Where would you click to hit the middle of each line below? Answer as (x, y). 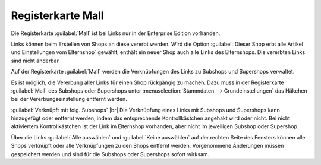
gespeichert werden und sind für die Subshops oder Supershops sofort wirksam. (110, 154)
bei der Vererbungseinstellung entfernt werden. (69, 99)
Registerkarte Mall (57, 15)
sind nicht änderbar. (36, 61)
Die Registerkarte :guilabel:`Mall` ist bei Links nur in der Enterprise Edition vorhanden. (116, 33)
